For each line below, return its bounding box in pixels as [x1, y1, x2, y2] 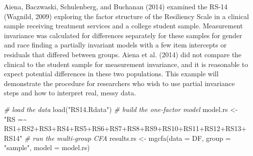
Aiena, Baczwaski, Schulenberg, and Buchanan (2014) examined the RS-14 [4, 1, 228, 11]
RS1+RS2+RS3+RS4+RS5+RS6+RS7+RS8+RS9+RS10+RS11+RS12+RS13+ [4, 123, 247, 134]
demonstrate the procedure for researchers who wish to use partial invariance [4, 78, 235, 88]
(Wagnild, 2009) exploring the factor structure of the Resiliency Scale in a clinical [4, 11, 249, 21]
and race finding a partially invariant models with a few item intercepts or [4, 40, 227, 50]
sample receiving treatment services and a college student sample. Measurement [4, 21, 243, 31]
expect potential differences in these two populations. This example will [4, 68, 219, 79]
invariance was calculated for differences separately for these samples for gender [4, 30, 242, 40]
